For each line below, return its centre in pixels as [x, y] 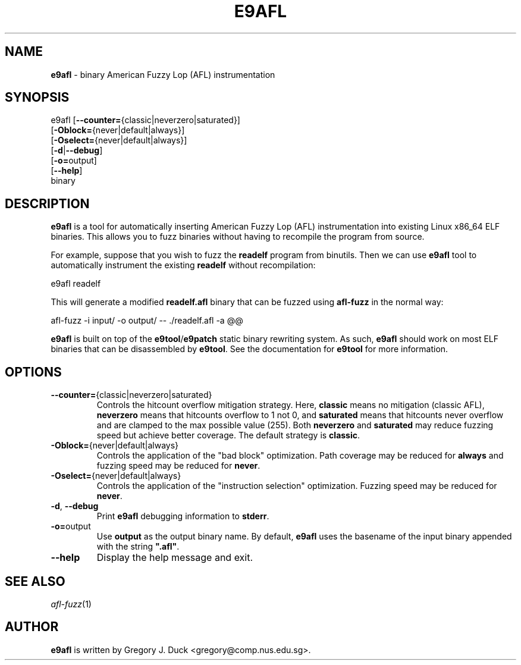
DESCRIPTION [47, 203]
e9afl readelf [76, 284]
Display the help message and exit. [175, 558]
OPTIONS [33, 372]
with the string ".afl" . [138, 547]
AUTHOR [32, 627]
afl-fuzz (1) [71, 604]
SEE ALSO [35, 581]
